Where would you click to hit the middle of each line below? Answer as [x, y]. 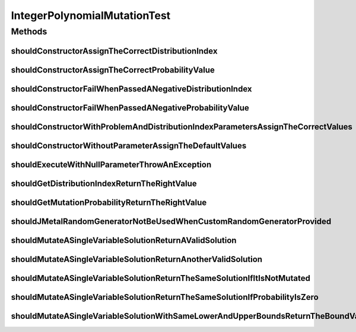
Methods [29, 31]
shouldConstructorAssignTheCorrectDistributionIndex [114, 51]
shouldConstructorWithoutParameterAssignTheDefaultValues [129, 146]
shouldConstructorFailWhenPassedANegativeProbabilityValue [130, 108]
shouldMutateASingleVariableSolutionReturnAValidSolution [124, 240]
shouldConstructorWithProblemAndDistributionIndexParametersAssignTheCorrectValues [182, 127]
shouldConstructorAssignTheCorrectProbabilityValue [113, 70]
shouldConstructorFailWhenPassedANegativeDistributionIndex [131, 89]
